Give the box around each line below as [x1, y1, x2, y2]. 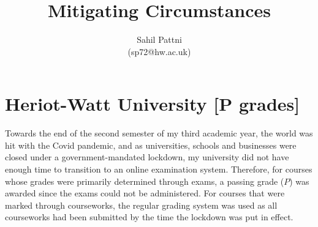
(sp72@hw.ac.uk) [127, 45, 191, 58]
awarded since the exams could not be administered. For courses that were [5, 187, 285, 199]
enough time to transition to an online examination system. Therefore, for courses [5, 163, 312, 176]
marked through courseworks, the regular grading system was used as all [5, 198, 278, 211]
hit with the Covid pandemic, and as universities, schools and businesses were [5, 138, 297, 151]
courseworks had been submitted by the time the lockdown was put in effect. [5, 210, 293, 223]
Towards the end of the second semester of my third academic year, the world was [5, 127, 313, 140]
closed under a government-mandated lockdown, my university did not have [5, 151, 289, 163]
